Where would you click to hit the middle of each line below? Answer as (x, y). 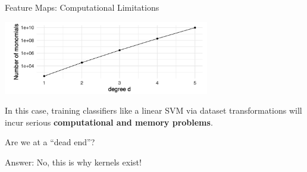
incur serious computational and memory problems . (109, 122)
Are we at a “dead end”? (50, 142)
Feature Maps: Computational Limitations (82, 7)
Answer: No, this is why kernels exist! (73, 162)
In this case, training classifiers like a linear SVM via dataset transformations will (153, 110)
